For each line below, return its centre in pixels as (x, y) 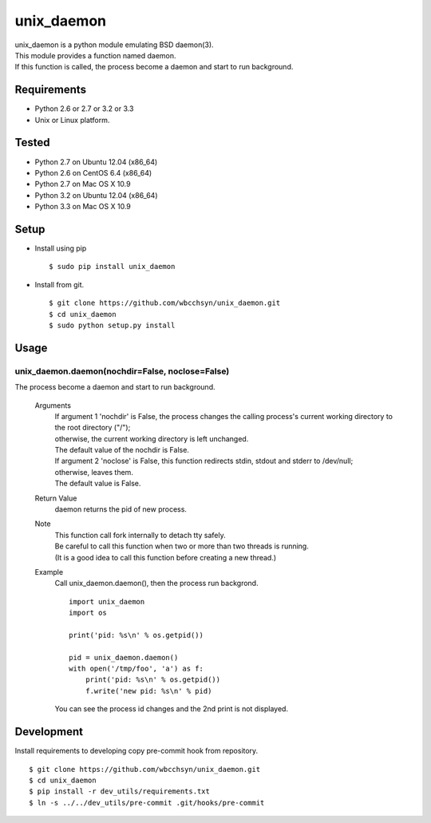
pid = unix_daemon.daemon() (124, 657)
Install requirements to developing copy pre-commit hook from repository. (136, 751)
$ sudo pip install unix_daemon (112, 267)
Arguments (53, 405)
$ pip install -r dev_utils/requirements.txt (120, 791)
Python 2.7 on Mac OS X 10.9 (83, 184)
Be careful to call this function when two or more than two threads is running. (182, 546)
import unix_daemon (107, 601)
